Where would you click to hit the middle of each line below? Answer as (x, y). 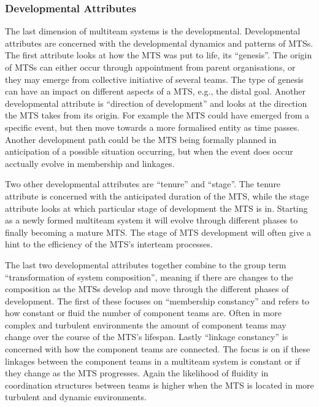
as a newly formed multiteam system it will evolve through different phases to (152, 220)
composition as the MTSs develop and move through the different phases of (147, 289)
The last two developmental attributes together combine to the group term (146, 264)
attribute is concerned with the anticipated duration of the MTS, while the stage (157, 196)
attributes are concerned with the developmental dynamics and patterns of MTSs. (159, 43)
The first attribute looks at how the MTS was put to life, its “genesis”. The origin (159, 55)
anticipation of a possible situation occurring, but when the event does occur (149, 151)
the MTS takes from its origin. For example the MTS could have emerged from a (157, 115)
